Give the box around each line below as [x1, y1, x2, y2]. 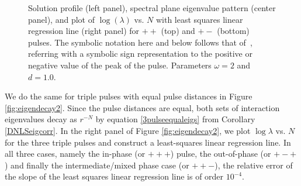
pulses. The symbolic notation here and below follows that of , [28, 36, 252, 48]
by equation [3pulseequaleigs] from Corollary [95, 113, 255, 125]
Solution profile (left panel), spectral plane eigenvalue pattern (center [28, 2, 276, 13]
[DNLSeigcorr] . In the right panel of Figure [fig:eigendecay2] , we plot [5, 124, 251, 136]
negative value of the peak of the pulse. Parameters [28, 58, 212, 71]
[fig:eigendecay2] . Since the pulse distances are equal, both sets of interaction [5, 101, 280, 113]
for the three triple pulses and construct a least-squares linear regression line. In [5, 136, 291, 148]
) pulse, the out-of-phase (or [170, 147, 271, 160]
